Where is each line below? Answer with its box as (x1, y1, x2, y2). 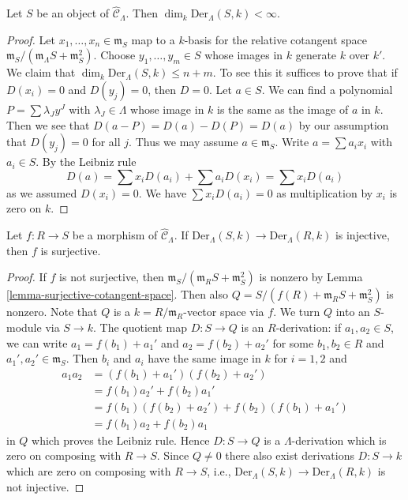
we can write (6, 334, 68, 351)
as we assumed (6, 184, 77, 201)
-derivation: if (275, 318, 342, 335)
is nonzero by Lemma (259, 269, 363, 285)
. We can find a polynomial (261, 81, 393, 97)
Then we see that (6, 116, 90, 133)
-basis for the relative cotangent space (184, 31, 367, 47)
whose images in (204, 47, 283, 63)
